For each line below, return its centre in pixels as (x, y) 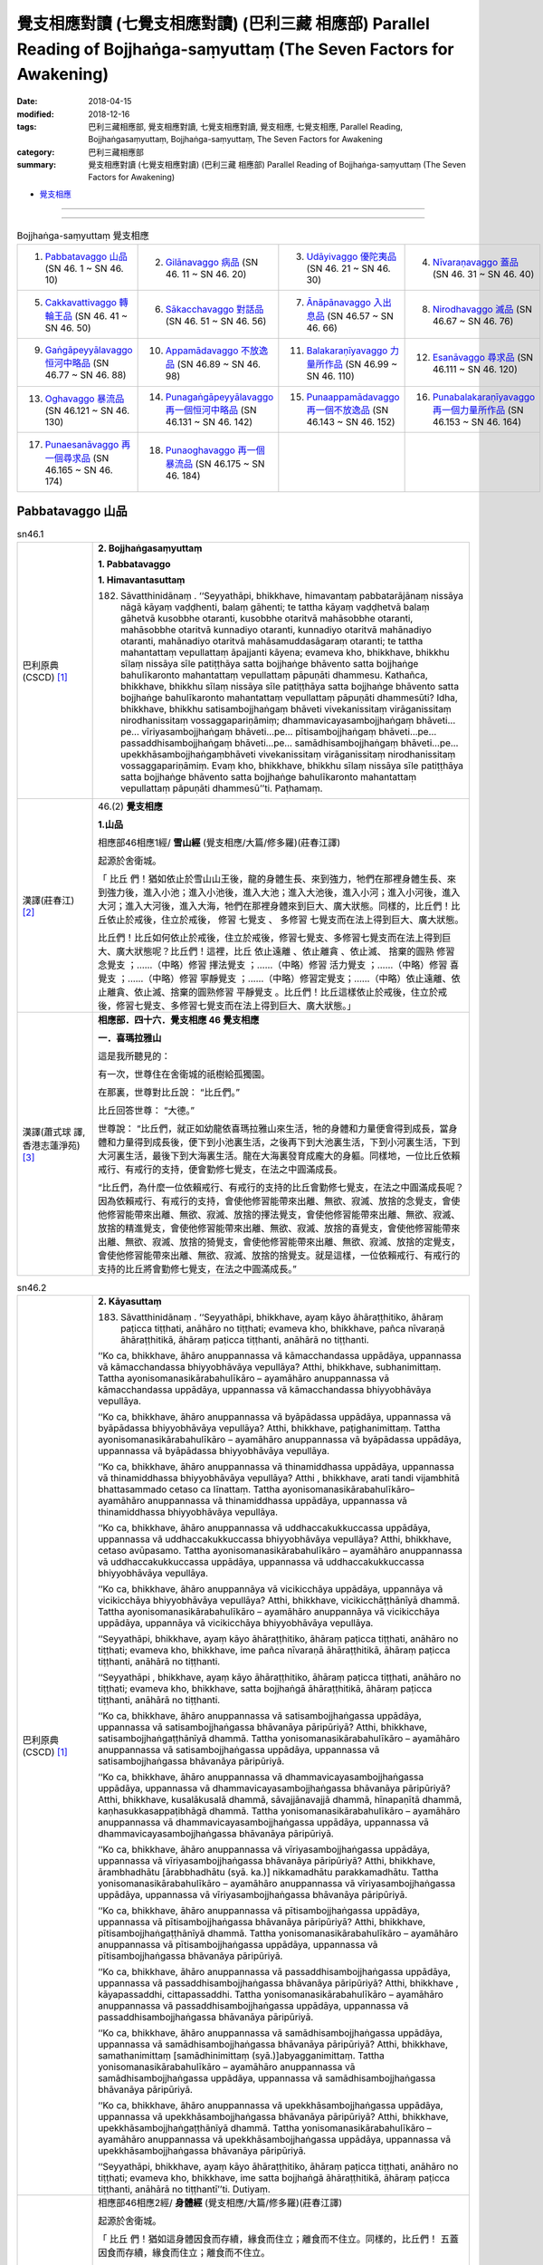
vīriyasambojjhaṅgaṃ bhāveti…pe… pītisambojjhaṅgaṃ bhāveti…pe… (289, 731)
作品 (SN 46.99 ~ (361, 364)
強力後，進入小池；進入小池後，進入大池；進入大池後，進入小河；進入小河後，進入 (284, 892)
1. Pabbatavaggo (134, 564)
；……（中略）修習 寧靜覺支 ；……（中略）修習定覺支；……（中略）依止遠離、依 (289, 978)
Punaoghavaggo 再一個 (215, 450)
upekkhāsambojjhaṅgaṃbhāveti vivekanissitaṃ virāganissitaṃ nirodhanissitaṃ (288, 754)
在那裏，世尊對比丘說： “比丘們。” (169, 1092)
